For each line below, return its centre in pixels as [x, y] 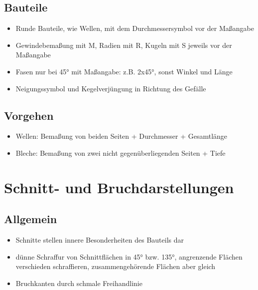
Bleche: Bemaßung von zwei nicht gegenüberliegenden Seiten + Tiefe [121, 152]
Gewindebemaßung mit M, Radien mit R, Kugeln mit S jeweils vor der [124, 45]
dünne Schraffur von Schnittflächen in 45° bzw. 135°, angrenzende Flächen [129, 256]
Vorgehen [29, 115]
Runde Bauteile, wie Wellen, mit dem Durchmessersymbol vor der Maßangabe [135, 28]
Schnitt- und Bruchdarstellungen [119, 187]
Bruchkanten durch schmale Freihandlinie [79, 283]
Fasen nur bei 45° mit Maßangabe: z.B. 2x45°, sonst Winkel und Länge [124, 71]
